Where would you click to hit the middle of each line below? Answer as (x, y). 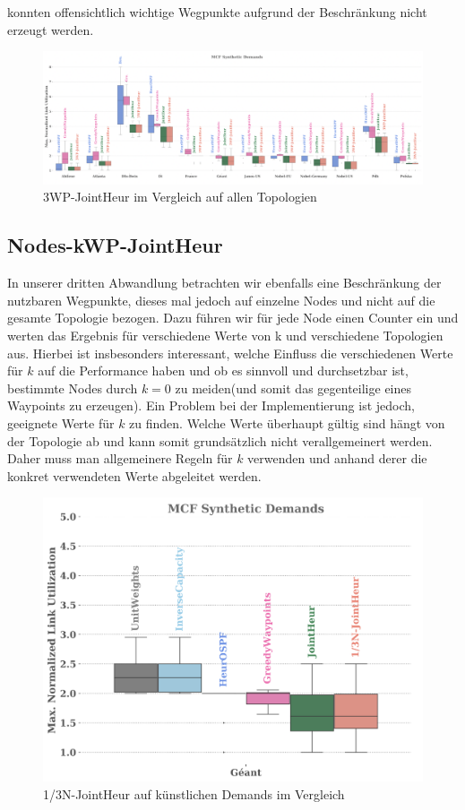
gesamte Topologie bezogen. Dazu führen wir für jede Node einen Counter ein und (233, 318)
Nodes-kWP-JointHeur (115, 245)
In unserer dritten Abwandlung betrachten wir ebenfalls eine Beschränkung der (224, 283)
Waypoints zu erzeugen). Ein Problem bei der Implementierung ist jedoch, (211, 405)
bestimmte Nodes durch (73, 388)
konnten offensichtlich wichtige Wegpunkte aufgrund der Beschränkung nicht (217, 12)
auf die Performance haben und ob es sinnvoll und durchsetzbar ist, (223, 371)
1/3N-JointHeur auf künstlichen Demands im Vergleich (194, 794)
